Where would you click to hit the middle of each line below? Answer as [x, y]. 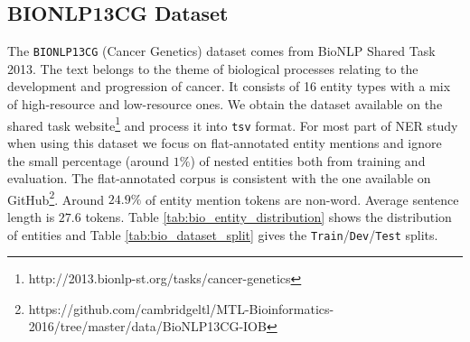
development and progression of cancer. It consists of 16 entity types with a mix [229, 86]
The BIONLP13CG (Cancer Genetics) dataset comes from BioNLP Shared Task [221, 51]
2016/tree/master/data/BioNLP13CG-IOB [147, 326]
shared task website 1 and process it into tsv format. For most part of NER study [233, 124]
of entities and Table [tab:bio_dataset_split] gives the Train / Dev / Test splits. [223, 234]
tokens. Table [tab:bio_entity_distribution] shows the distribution [268, 216]
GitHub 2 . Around [56, 198]
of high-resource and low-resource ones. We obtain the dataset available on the [225, 104]
